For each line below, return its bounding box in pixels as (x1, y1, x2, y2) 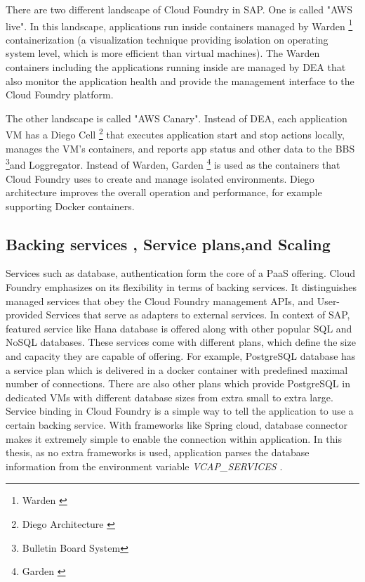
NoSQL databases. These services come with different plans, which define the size (6, 335, 356, 349)
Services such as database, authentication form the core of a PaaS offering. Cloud (6, 266, 356, 280)
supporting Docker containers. (6, 198, 135, 213)
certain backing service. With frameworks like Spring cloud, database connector (6, 418, 347, 432)
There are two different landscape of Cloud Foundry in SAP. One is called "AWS (6, 2, 353, 16)
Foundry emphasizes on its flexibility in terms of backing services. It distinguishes (6, 280, 357, 295)
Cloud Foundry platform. (6, 87, 114, 102)
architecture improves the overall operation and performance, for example (6, 185, 322, 200)
